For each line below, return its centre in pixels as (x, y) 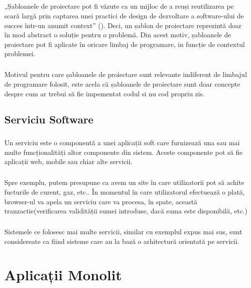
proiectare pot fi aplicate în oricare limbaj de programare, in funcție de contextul (125, 44)
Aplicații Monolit (63, 274)
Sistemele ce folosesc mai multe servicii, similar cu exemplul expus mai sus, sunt (123, 232)
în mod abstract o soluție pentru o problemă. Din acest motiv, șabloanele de (118, 35)
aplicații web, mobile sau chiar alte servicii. (69, 161)
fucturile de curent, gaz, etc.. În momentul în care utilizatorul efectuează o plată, (125, 192)
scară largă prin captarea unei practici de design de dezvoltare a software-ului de (124, 15)
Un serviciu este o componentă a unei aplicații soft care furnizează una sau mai (122, 143)
